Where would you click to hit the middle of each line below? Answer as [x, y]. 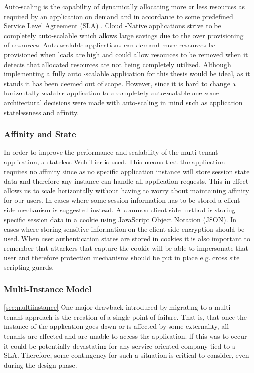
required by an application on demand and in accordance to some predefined [118, 16]
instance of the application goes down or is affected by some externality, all [116, 326]
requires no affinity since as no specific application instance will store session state [127, 171]
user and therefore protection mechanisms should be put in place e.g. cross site [122, 257]
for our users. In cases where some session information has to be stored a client [122, 200]
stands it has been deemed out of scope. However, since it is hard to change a [120, 83]
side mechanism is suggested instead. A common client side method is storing [120, 209]
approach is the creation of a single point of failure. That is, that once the [136, 316]
